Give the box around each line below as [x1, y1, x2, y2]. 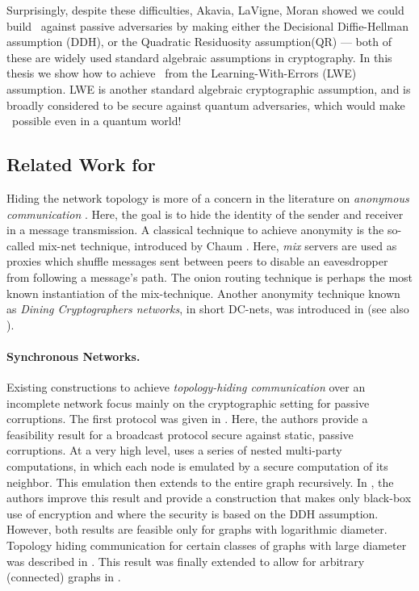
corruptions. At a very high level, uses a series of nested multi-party [6, 442, 342, 459]
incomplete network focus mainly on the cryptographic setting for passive [6, 394, 370, 411]
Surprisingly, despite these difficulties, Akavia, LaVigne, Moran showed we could [6, 2, 404, 18]
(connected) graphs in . [6, 568, 121, 585]
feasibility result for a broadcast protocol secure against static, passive [6, 425, 354, 442]
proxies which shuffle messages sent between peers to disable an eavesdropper [6, 253, 388, 270]
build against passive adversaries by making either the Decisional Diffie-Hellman [6, 17, 409, 34]
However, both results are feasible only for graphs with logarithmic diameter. [6, 521, 388, 538]
